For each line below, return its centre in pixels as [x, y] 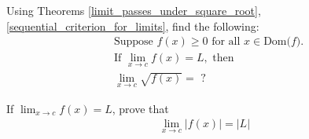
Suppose [133, 42]
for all [226, 42]
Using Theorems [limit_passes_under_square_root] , [134, 10]
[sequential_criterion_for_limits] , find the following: [133, 26]
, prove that [140, 108]
